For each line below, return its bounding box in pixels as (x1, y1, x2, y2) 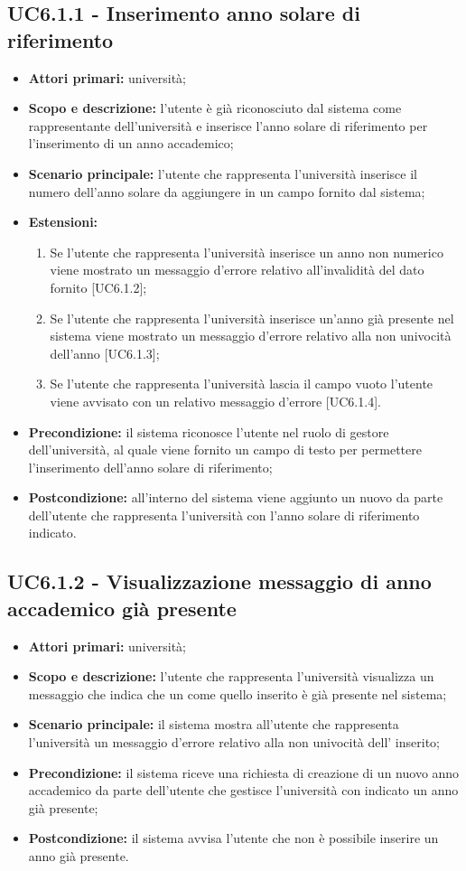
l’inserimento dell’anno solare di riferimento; (28, 457, 273, 476)
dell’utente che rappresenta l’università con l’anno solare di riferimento (28, 505, 420, 524)
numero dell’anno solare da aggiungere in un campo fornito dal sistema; (28, 182, 425, 201)
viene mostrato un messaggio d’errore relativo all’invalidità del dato (50, 260, 424, 279)
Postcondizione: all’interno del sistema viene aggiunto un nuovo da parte (28, 488, 443, 507)
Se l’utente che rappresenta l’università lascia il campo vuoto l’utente (50, 374, 433, 393)
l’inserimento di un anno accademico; (28, 134, 234, 153)
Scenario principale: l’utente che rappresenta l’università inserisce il (28, 164, 417, 183)
